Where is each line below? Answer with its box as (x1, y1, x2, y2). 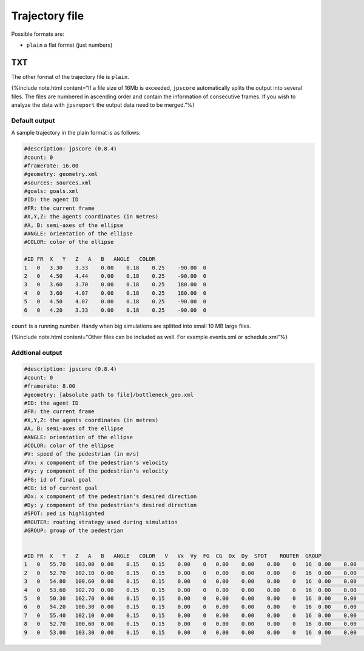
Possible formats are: (11, 30, 65, 38)
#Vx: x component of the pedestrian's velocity (24, 459, 168, 466)
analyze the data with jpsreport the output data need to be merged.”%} (11, 101, 195, 109)
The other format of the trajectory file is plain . (11, 73, 130, 80)
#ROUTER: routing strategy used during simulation (24, 519, 178, 525)
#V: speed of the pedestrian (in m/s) (24, 451, 140, 457)
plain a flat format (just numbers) (26, 41, 113, 49)
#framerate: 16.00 (24, 162, 79, 169)
